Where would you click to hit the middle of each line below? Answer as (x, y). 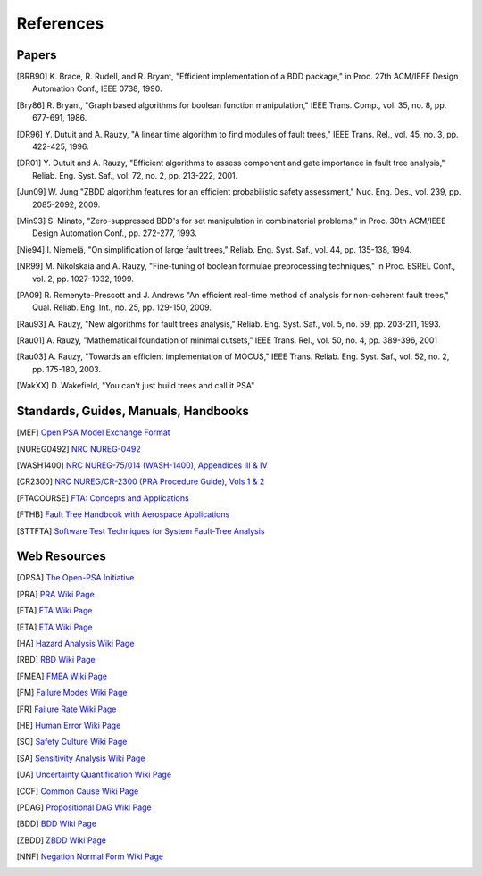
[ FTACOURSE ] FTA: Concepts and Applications (103, 498)
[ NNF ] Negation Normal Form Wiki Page (90, 856)
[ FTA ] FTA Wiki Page (54, 611)
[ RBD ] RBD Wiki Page (56, 660)
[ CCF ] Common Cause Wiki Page (78, 791)
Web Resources (61, 557)
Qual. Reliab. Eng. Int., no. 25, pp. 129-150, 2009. (122, 307)
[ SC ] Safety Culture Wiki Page (72, 742)
